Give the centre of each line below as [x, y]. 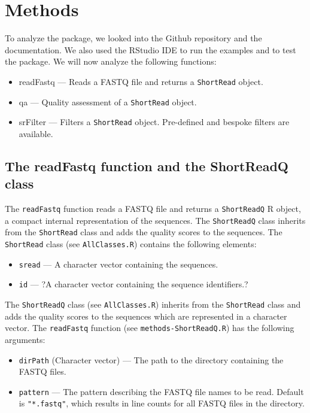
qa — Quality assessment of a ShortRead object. [108, 101]
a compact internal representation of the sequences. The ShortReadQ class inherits [155, 220]
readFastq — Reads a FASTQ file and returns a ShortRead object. [141, 81]
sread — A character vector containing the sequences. [118, 264]
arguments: [25, 339]
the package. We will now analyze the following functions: [111, 61]
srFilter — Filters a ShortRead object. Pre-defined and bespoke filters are [154, 122]
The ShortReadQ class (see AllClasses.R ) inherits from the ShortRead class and [153, 304]
